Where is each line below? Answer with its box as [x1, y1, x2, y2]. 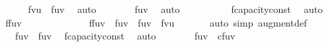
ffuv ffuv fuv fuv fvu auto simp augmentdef [5, 15, 307, 29]
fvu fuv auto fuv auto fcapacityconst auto [28, 2, 323, 16]
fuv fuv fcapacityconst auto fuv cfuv [14, 29, 236, 43]
